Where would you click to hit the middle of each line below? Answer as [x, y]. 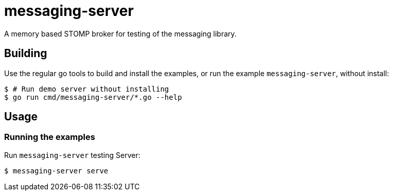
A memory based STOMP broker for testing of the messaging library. [120, 33]
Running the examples [50, 137]
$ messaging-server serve [56, 171]
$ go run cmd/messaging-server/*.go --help [93, 97]
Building [26, 54]
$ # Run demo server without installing [87, 89]
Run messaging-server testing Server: [72, 155]
